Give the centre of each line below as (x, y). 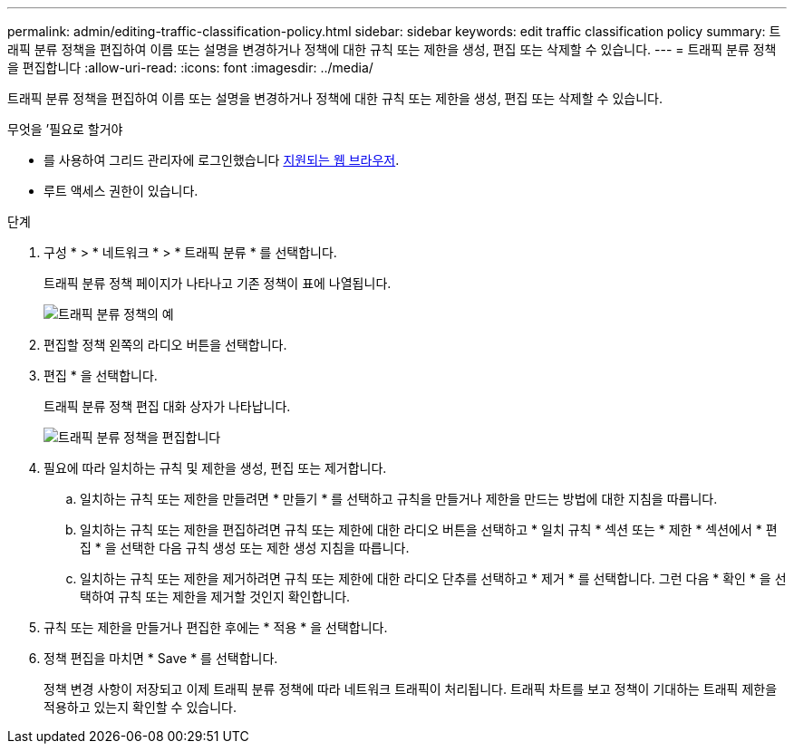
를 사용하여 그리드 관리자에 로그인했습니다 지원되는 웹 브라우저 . (222, 160)
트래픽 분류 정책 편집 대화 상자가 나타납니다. (167, 406)
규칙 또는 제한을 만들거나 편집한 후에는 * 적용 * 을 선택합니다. (216, 627)
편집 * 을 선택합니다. (101, 375)
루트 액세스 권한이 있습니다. (121, 191)
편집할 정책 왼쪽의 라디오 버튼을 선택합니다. (165, 345)
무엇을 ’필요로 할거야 (65, 129)
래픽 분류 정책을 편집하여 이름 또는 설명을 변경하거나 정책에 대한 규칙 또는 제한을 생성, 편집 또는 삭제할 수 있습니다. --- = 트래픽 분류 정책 (392, 49)
